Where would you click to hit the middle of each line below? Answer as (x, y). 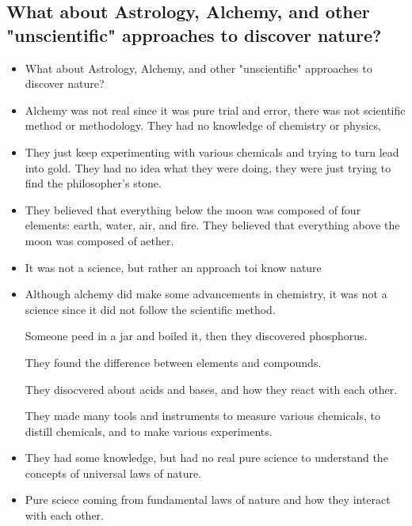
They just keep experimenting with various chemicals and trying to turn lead (212, 151)
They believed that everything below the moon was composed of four (193, 209)
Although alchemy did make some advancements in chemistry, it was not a (206, 294)
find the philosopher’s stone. (93, 183)
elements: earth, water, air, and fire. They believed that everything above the (212, 225)
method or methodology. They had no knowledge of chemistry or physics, (203, 125)
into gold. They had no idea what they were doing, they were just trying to (208, 167)
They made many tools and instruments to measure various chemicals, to (202, 416)
